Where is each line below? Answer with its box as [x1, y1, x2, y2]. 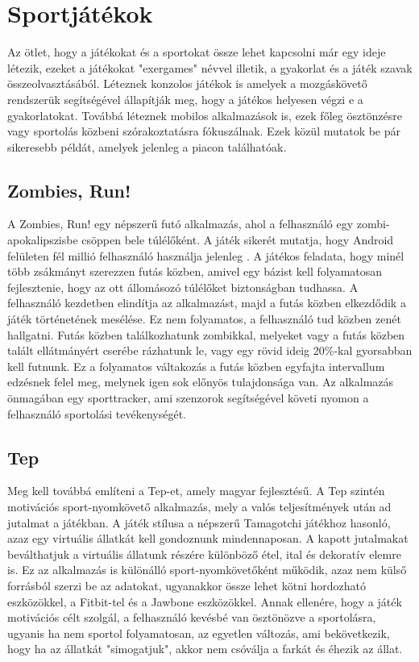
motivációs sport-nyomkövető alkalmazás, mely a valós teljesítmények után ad [7, 498, 392, 514]
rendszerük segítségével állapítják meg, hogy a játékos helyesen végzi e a [7, 90, 363, 107]
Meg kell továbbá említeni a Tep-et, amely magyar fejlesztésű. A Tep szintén [7, 482, 385, 499]
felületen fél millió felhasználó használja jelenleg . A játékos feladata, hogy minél [7, 247, 404, 264]
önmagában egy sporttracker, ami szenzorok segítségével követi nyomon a [7, 389, 369, 406]
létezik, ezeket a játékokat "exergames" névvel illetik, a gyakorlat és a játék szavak [7, 59, 413, 76]
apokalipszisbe [7, 231, 78, 248]
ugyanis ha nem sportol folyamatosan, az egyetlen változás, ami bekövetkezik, [7, 624, 390, 641]
